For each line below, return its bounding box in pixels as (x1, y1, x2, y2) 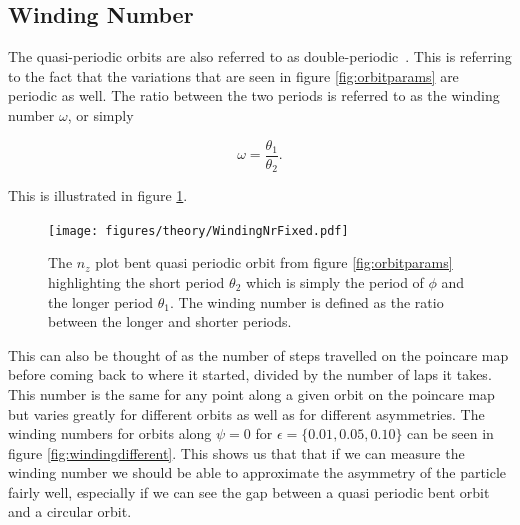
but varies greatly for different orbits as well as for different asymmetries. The (8, 403, 485, 424)
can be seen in (407, 423, 494, 444)
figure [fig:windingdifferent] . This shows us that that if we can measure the (8, 442, 465, 463)
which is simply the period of (245, 271, 424, 292)
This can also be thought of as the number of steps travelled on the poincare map (8, 344, 509, 365)
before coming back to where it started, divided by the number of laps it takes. (8, 364, 492, 385)
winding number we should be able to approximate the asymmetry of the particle (8, 462, 507, 483)
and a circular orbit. (8, 501, 132, 522)
